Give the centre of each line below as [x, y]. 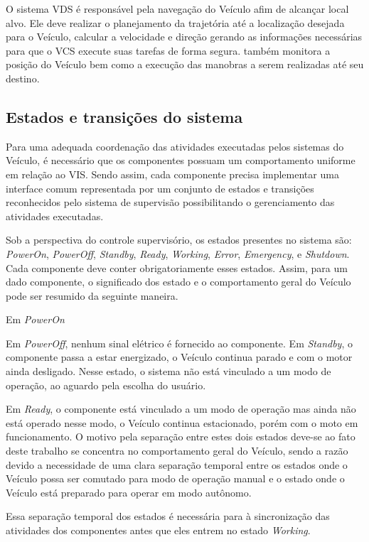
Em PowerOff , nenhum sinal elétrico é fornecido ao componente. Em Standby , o [179, 343]
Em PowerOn [35, 319]
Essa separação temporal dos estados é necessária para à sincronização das [168, 516]
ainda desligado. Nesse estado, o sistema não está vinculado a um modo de [169, 371]
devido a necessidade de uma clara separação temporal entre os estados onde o [177, 464]
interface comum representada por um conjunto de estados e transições [160, 188]
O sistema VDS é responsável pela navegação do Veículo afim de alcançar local [177, 9]
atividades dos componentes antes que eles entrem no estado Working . [158, 530]
